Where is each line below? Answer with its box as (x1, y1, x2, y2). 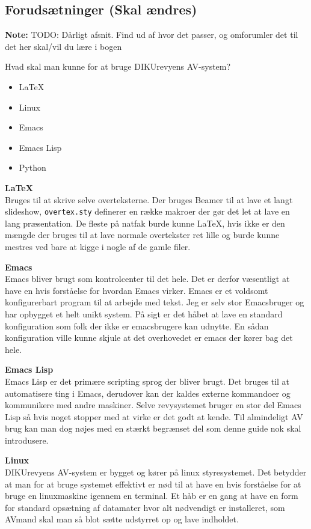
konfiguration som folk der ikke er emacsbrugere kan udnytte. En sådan (5, 319, 269, 332)
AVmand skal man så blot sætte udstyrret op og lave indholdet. (5, 513, 239, 525)
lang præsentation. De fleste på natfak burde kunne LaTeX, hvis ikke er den (5, 216, 285, 229)
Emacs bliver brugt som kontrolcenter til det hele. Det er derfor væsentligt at (5, 272, 290, 285)
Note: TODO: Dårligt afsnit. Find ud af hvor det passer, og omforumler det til (5, 28, 298, 41)
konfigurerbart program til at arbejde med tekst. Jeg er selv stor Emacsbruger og (5, 296, 304, 308)
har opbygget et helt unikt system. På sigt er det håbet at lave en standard (5, 307, 283, 320)
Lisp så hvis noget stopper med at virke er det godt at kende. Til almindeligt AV (5, 410, 303, 423)
